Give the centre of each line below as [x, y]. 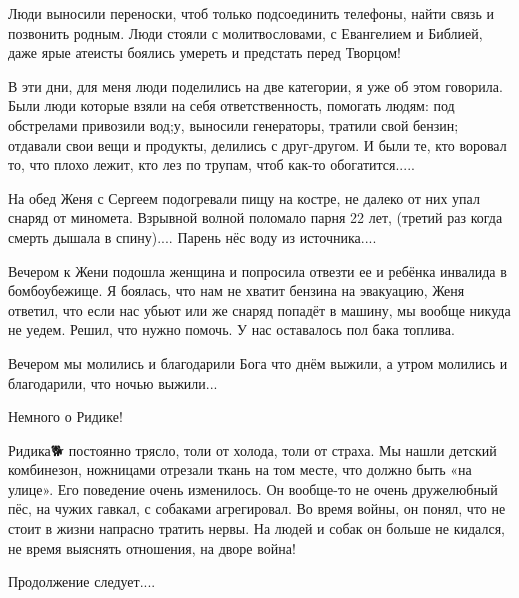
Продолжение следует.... [82, 581]
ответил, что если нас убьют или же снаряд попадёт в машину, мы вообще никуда [259, 309]
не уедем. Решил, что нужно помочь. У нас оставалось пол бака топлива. [231, 329]
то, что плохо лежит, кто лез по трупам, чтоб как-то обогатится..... [211, 164]
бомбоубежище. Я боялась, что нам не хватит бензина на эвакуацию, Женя [236, 290]
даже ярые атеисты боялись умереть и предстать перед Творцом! [204, 52]
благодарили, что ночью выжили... [113, 382]
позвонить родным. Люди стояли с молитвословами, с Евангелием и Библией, [245, 32]
